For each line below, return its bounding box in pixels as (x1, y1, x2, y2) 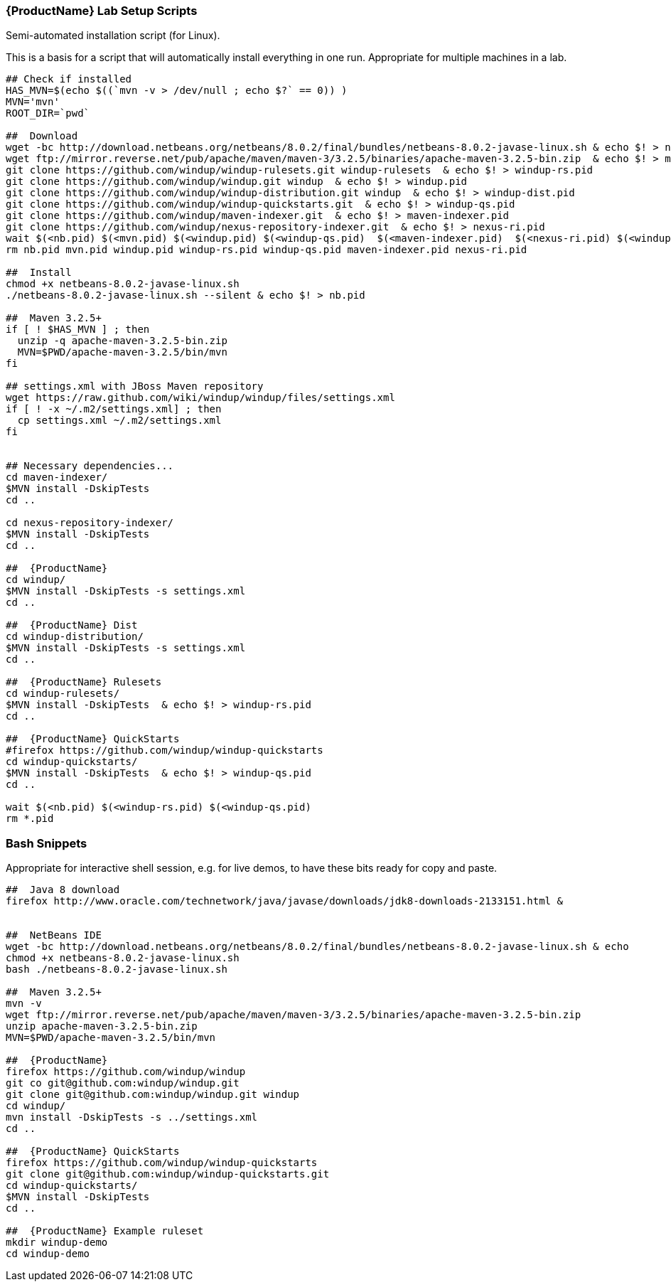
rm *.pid (6, 813, 54, 825)
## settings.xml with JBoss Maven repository (6, 380, 264, 392)
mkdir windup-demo (6, 1237, 108, 1249)
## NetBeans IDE (6, 929, 102, 941)
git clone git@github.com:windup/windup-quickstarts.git (6, 1168, 330, 1180)
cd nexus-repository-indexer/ (6, 517, 174, 529)
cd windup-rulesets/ (6, 688, 120, 700)
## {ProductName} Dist (6, 619, 138, 631)
